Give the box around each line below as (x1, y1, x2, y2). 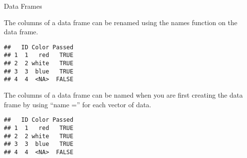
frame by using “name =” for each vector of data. (4, 99, 151, 109)
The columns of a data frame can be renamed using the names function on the (4, 17, 237, 27)
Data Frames (4, 1, 42, 11)
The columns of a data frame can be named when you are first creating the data (4, 90, 243, 100)
